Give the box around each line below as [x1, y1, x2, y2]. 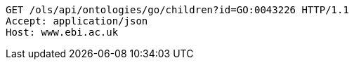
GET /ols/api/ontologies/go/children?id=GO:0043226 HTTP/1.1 [6, 4, 349, 15]
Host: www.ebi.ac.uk [6, 27, 119, 38]
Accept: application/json [6, 15, 148, 27]
